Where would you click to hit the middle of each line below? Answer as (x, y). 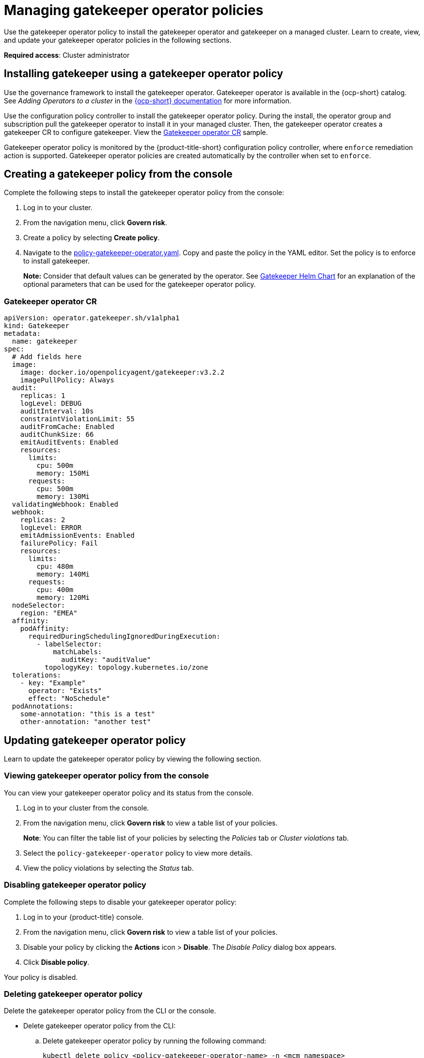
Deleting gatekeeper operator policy (73, 994)
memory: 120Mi (63, 598)
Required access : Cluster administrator (67, 55)
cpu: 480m (55, 567)
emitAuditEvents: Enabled (69, 442)
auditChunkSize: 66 (57, 435)
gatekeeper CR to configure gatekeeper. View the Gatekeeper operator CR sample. (136, 132)
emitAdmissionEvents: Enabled (77, 536)
